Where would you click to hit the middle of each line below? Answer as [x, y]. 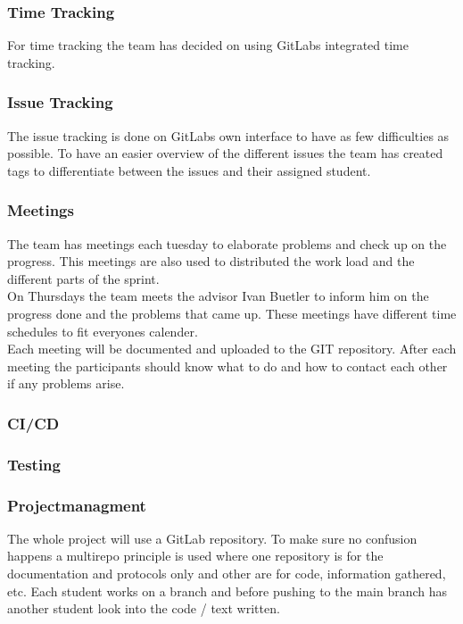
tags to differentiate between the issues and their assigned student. [189, 170]
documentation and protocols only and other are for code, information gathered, [227, 574]
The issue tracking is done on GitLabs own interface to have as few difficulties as [228, 135]
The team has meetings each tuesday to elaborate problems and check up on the [227, 243]
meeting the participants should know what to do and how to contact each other [227, 366]
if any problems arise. [66, 383]
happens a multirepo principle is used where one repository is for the [195, 556]
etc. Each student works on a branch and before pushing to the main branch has [227, 591]
